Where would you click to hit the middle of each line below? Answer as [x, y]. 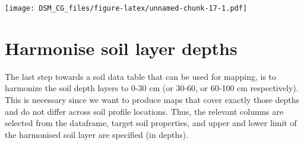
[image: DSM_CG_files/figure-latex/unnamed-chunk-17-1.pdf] [126, 8]
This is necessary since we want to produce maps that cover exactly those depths [152, 99]
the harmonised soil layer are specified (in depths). [97, 134]
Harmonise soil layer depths [121, 48]
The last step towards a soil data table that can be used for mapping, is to [141, 76]
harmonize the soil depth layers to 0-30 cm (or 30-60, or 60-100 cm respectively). [152, 88]
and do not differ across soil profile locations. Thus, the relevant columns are [144, 111]
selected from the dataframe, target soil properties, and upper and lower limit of [151, 123]
